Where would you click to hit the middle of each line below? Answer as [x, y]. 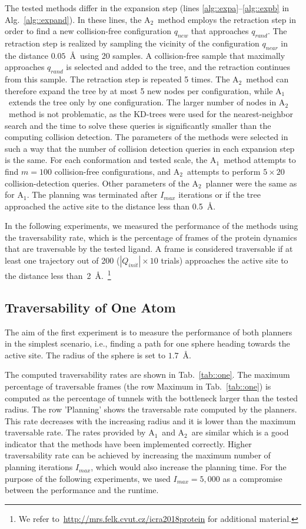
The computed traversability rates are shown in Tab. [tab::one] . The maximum [147, 375]
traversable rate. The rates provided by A [80, 432]
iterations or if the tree [219, 194]
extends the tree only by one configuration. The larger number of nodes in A [147, 102]
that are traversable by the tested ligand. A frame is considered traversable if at [149, 249]
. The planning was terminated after [92, 194]
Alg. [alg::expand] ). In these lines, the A [78, 19]
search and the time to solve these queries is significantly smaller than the [138, 125]
